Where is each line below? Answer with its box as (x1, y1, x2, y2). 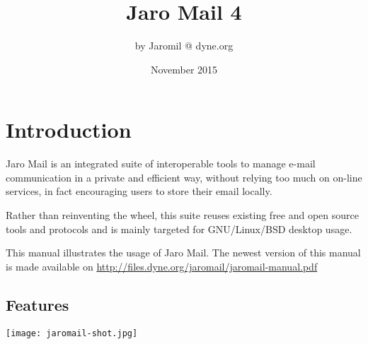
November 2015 (150, 61, 218, 76)
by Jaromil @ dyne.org (134, 38, 234, 53)
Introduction (6, 115, 132, 144)
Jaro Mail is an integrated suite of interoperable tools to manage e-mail (6, 156, 316, 171)
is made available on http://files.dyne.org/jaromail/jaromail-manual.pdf (6, 259, 318, 273)
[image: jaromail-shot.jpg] (6, 328, 138, 338)
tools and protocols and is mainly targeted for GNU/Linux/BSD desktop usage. (6, 221, 352, 236)
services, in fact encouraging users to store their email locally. (6, 184, 272, 198)
